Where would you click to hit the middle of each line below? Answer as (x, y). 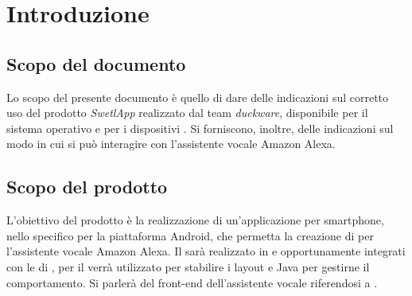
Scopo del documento (96, 63)
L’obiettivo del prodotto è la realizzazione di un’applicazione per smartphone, (195, 220)
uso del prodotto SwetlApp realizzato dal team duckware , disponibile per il (187, 113)
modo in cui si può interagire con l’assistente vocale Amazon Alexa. (171, 144)
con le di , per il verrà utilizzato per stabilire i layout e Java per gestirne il (188, 266)
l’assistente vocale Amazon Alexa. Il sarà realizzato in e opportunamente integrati (206, 251)
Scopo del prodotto (87, 187)
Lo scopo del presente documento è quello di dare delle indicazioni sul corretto (198, 97)
